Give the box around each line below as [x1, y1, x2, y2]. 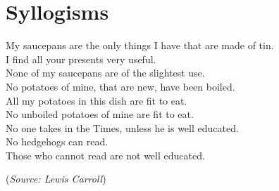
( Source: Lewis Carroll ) [6, 171, 106, 186]
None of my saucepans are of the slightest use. [6, 65, 205, 80]
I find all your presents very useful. [6, 51, 156, 66]
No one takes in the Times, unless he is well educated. [6, 120, 239, 135]
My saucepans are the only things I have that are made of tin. [6, 38, 274, 53]
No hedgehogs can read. [6, 134, 108, 149]
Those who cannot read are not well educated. [6, 147, 205, 162]
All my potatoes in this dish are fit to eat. [6, 93, 187, 107]
